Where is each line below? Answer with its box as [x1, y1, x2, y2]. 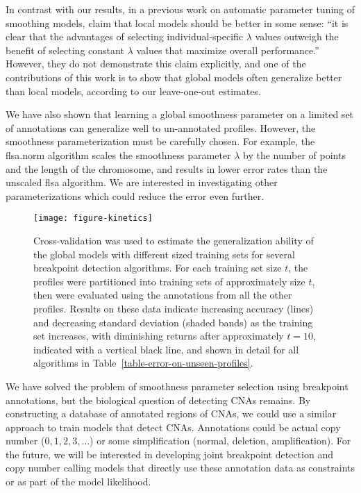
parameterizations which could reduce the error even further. [6, 188, 265, 203]
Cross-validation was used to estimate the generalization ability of [33, 233, 314, 247]
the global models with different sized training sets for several [33, 246, 295, 261]
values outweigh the [255, 29, 339, 44]
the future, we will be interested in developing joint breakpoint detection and [6, 446, 333, 461]
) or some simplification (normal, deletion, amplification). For [90, 433, 351, 448]
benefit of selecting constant [6, 42, 124, 57]
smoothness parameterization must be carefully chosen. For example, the [6, 134, 315, 149]
